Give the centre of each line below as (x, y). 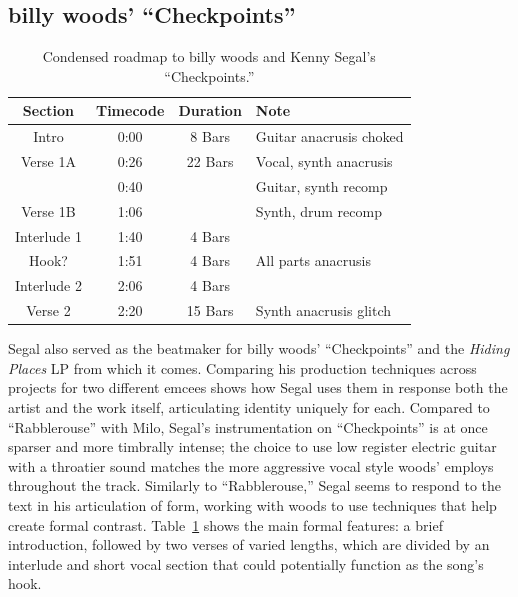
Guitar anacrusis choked (329, 136)
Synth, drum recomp (318, 210)
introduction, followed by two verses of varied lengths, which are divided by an (249, 544)
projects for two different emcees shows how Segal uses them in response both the (258, 387)
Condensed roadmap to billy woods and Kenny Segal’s (209, 56)
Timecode (130, 110)
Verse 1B (48, 210)
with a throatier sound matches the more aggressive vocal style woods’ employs (251, 465)
